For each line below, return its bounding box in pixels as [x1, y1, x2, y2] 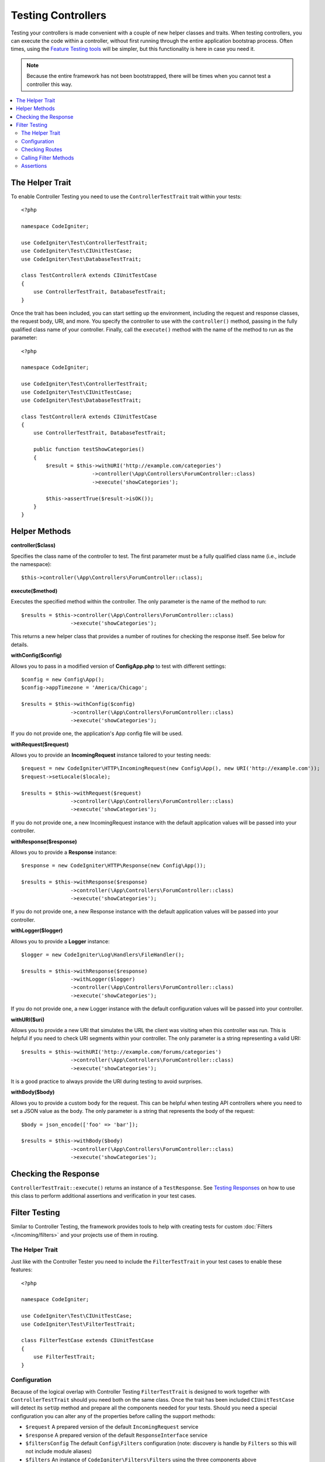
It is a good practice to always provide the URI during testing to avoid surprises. [11, 1078, 203, 1085]
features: [11, 1266, 33, 1273]
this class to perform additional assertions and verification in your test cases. [11, 1192, 196, 1199]
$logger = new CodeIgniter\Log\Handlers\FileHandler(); [21, 951, 185, 958]
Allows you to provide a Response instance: [11, 849, 117, 856]
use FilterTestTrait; [33, 1354, 96, 1360]
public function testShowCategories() [33, 446, 145, 453]
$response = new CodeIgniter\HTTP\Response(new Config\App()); [21, 863, 206, 869]
